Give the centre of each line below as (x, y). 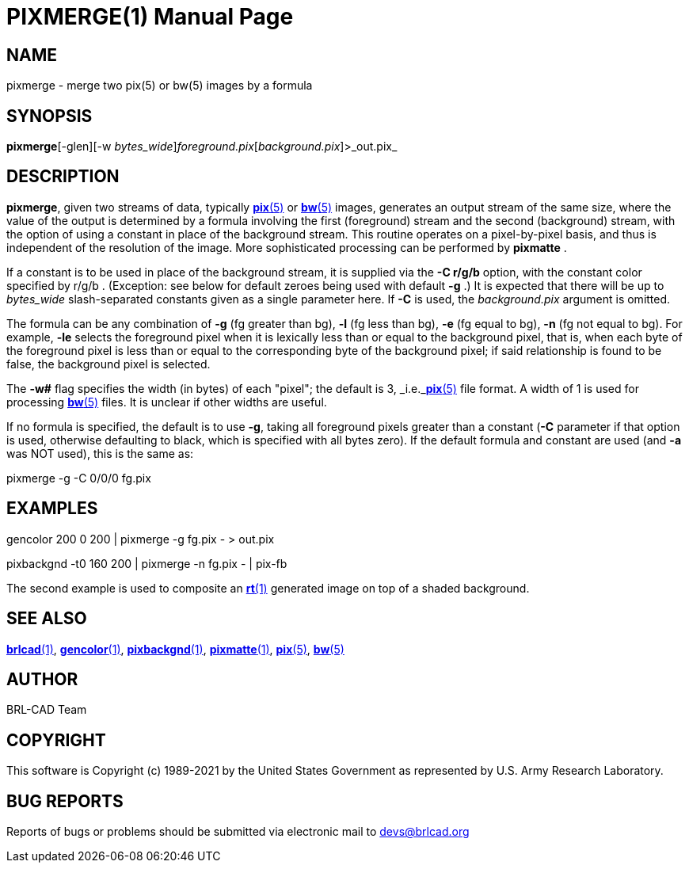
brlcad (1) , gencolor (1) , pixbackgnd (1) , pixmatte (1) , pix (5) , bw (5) (175, 649)
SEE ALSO (47, 619)
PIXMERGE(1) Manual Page (150, 17)
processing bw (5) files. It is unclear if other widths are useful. (167, 402)
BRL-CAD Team (47, 710)
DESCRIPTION (63, 177)
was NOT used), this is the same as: (100, 453)
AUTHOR (42, 679)
